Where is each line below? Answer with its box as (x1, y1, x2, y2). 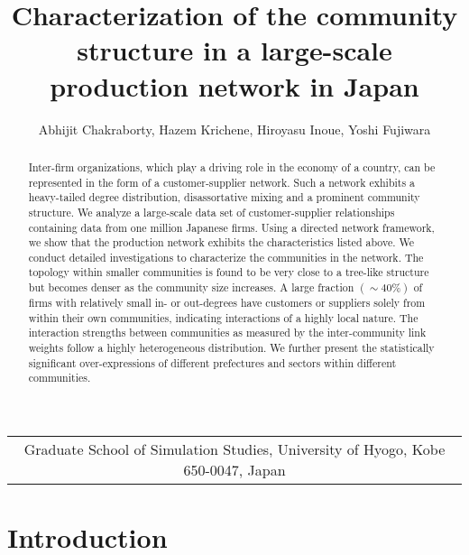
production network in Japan (50, 67, 419, 104)
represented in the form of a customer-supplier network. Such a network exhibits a (28, 174, 416, 190)
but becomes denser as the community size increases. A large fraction (28, 280, 354, 295)
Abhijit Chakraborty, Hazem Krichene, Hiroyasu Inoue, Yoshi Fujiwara (38, 119, 431, 138)
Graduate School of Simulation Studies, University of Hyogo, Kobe (23, 439, 446, 460)
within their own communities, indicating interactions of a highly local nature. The (28, 310, 418, 325)
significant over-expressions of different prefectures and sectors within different (28, 355, 397, 370)
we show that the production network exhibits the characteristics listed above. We (28, 235, 414, 250)
